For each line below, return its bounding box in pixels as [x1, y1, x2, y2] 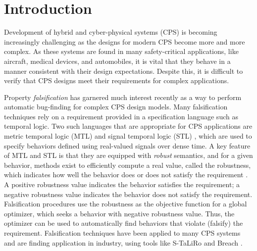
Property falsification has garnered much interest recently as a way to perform [4, 92, 242, 102]
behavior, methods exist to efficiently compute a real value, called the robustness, [4, 159, 251, 170]
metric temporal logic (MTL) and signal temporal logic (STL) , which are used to [4, 131, 252, 141]
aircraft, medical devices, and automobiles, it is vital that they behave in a [4, 55, 231, 66]
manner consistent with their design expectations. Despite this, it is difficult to [4, 65, 243, 76]
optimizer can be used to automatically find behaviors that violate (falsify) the [4, 218, 243, 228]
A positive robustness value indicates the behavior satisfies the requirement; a [4, 179, 240, 190]
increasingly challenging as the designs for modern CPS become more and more [4, 36, 245, 47]
